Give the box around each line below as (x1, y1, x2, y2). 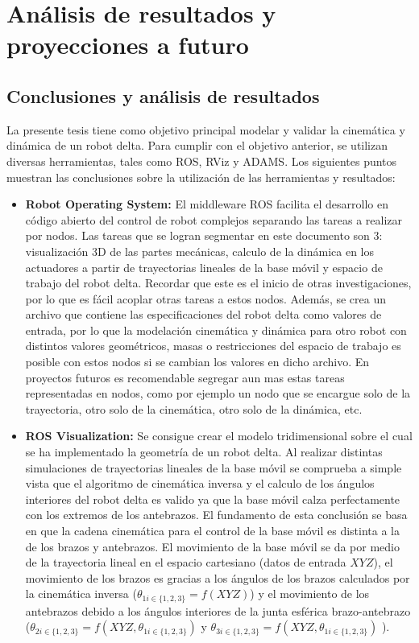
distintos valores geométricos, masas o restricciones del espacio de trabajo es (25, 337, 401, 354)
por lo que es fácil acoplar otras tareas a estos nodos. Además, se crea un (25, 290, 386, 307)
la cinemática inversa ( (25, 585, 137, 602)
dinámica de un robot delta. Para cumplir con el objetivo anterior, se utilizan (6, 137, 388, 154)
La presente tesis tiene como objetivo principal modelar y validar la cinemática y (6, 121, 405, 138)
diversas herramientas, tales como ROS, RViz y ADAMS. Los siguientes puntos (6, 152, 397, 169)
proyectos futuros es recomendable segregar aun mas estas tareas (25, 369, 345, 385)
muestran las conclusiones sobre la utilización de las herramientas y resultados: (6, 168, 396, 185)
